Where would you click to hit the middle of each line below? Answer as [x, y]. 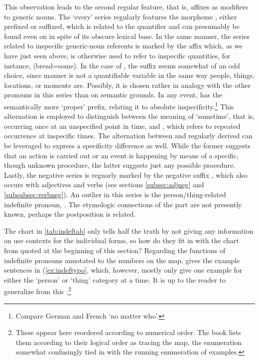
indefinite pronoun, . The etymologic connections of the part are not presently [123, 204]
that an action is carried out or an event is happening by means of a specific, [121, 155]
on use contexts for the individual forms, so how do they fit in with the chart [122, 240]
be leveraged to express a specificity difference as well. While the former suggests [127, 145]
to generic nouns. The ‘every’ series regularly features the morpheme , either [121, 16]
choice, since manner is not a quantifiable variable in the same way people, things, [129, 75]
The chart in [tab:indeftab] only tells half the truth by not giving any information [129, 230]
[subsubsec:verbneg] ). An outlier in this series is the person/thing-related [115, 194]
